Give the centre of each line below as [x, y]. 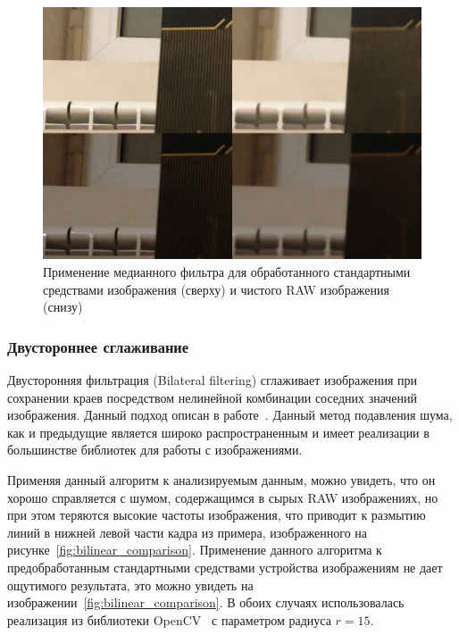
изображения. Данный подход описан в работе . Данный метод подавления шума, [230, 415]
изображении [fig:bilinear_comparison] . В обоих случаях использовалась [206, 602]
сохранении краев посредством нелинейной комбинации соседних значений [213, 397]
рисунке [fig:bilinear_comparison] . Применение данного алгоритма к [195, 550]
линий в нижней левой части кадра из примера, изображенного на [188, 532]
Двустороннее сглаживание [98, 346]
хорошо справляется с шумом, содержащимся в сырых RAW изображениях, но [223, 497]
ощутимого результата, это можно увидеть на [130, 585]
